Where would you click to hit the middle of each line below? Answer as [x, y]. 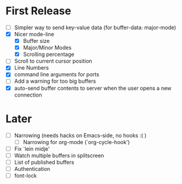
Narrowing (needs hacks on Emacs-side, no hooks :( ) [80, 135]
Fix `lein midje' [32, 149]
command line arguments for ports [57, 74]
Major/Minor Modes [47, 48]
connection [28, 95]
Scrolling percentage [49, 54]
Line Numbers [31, 68]
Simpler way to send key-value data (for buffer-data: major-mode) [95, 27]
